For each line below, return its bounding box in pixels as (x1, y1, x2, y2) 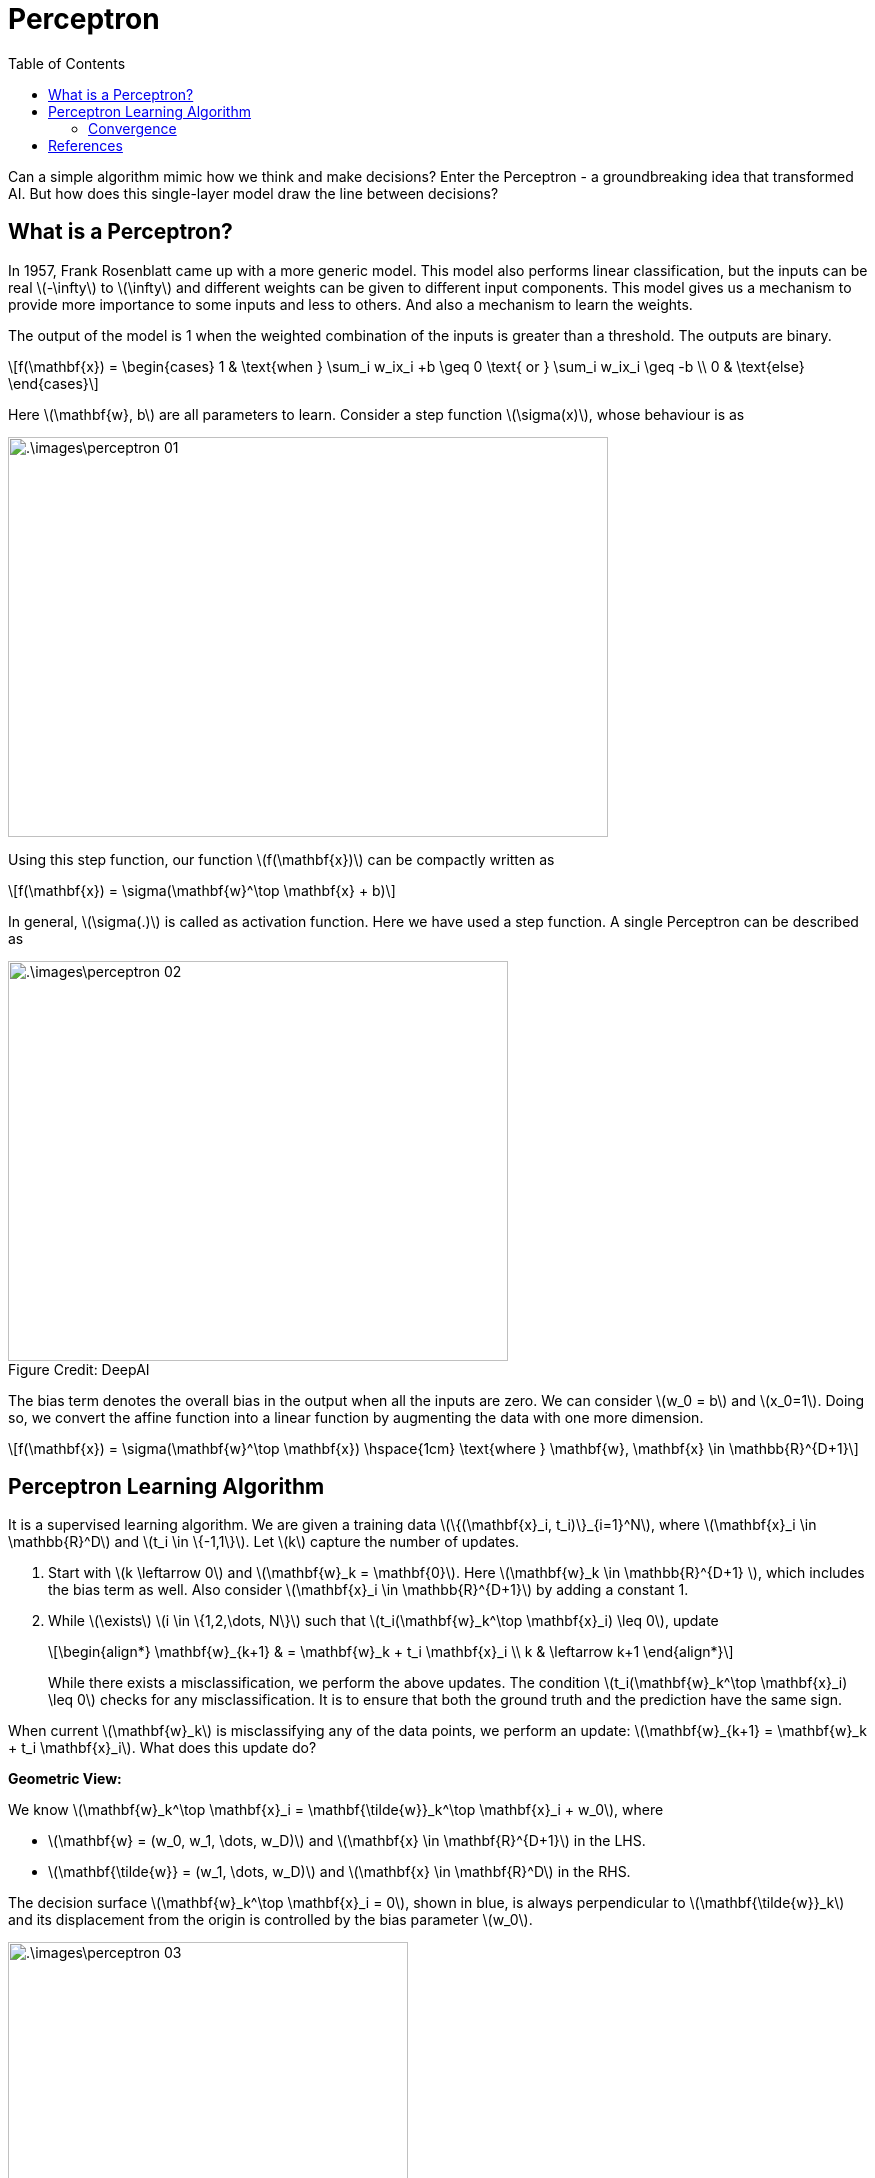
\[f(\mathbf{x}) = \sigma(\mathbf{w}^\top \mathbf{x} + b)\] (8, 881, 396, 899)
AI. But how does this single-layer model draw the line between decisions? (8, 184, 499, 202)
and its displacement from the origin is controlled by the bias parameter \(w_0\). (8, 1911, 533, 1929)
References (48, 136, 123, 154)
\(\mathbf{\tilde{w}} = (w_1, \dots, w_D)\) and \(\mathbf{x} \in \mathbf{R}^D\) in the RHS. (48, 1863, 631, 1881)
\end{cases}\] (8, 374, 99, 392)
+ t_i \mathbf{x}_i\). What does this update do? (8, 1739, 317, 1757)
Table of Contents (8, 54, 126, 72)
